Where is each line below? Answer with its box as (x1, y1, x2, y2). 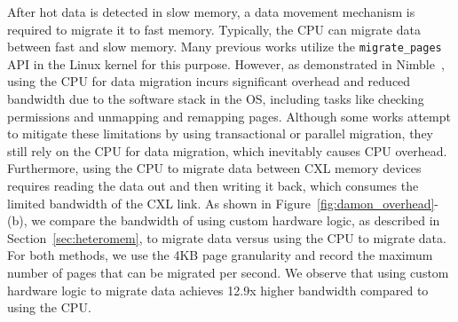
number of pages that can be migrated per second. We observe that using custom (7, 263, 449, 281)
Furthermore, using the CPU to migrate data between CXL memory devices (7, 159, 422, 177)
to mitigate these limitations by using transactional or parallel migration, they (7, 124, 433, 143)
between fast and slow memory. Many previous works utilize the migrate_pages (7, 37, 442, 56)
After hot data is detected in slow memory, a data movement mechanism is (7, 3, 415, 20)
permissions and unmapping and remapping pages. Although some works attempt (7, 106, 451, 125)
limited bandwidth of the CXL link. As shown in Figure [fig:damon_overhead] (7, 193, 435, 212)
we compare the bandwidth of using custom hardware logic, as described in (31, 211, 440, 230)
